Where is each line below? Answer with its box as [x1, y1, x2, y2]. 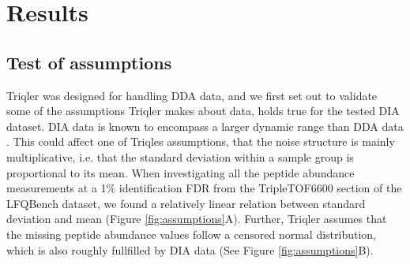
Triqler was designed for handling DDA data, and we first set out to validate [6, 87, 378, 103]
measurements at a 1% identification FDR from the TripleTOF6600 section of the [6, 180, 402, 196]
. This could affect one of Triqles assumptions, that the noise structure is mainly [6, 133, 395, 150]
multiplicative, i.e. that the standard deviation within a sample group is [6, 148, 354, 165]
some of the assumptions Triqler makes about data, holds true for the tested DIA [6, 102, 400, 119]
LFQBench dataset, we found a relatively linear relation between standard [6, 195, 366, 211]
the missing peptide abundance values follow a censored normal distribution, [6, 225, 376, 242]
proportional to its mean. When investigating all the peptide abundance [6, 164, 355, 180]
